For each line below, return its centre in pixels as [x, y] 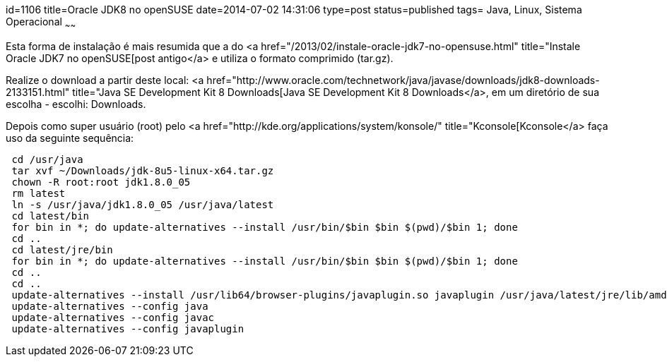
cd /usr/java [47, 159]
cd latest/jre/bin [62, 249]
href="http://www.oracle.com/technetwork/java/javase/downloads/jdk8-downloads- [403, 80]
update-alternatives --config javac [113, 317]
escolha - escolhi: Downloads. [76, 104]
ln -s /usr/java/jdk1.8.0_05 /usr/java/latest [143, 204]
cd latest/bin [51, 216]
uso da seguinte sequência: [70, 138]
